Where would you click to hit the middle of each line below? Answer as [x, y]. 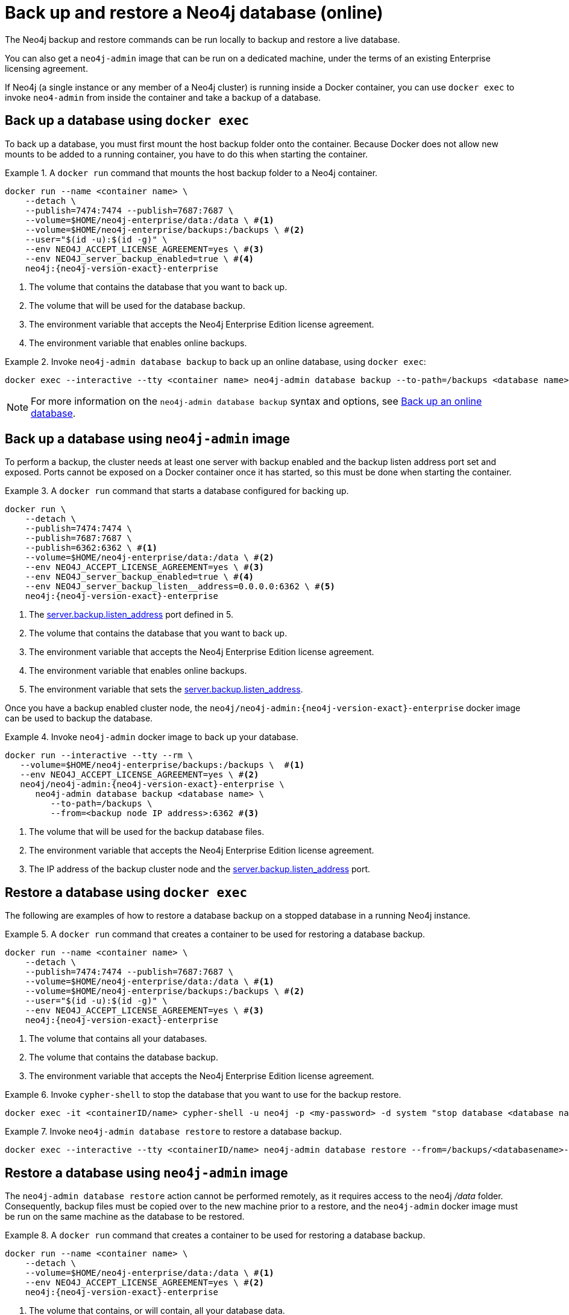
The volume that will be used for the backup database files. [147, 832]
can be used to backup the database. [79, 718]
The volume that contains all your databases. [118, 1039]
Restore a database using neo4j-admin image [146, 1173]
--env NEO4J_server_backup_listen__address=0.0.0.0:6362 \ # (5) [180, 587]
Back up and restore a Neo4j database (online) [194, 13]
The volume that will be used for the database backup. [137, 305]
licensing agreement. [46, 68]
